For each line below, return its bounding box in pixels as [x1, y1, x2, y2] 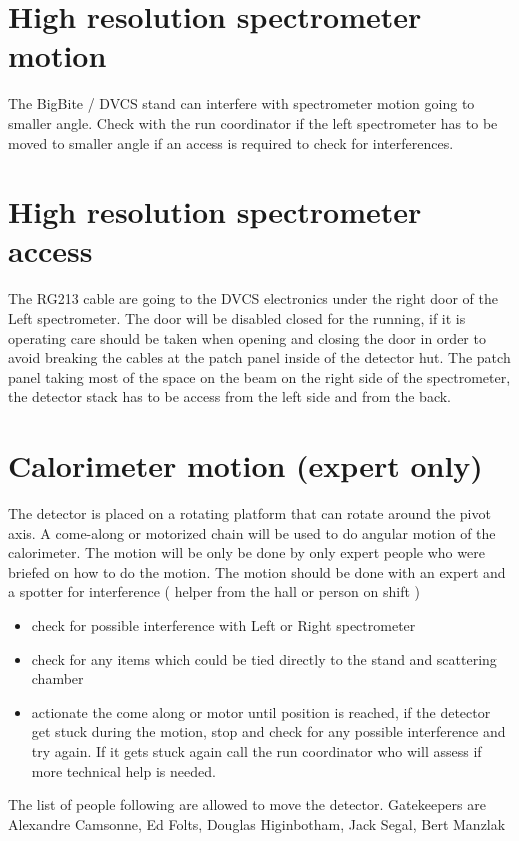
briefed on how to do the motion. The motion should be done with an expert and [8, 561, 506, 582]
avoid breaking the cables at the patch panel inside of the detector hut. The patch [8, 347, 511, 368]
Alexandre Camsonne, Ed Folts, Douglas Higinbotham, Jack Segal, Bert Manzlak [8, 813, 506, 834]
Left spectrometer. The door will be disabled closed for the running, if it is [8, 308, 466, 328]
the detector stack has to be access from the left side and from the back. [8, 386, 451, 407]
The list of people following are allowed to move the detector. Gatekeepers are [8, 794, 486, 815]
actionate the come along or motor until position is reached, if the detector [31, 701, 491, 722]
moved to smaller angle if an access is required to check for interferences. [8, 132, 454, 153]
